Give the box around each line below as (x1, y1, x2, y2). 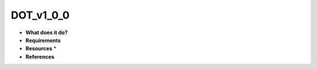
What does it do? (25, 29, 68, 36)
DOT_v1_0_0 (11, 9, 70, 21)
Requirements (25, 37, 61, 43)
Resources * (25, 45, 57, 52)
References (25, 53, 55, 60)
